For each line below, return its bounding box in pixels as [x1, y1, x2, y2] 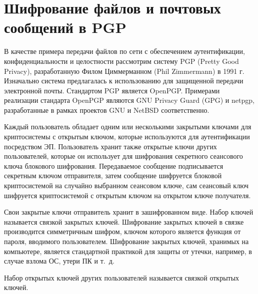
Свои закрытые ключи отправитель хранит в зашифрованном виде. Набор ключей [4, 207, 253, 217]
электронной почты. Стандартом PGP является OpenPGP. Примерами [4, 85, 220, 95]
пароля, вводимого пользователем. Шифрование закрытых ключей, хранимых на [4, 236, 249, 246]
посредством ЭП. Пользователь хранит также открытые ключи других [4, 141, 217, 151]
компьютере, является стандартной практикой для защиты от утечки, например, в [4, 246, 252, 256]
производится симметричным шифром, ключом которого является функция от [4, 226, 241, 237]
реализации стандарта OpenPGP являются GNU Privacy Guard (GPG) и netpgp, [4, 95, 254, 105]
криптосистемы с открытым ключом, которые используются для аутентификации [4, 131, 250, 142]
